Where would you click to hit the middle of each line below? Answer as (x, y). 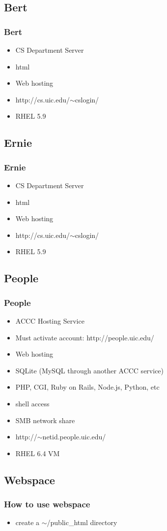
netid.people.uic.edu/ (74, 437)
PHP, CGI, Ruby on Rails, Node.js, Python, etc (87, 387)
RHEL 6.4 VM (38, 453)
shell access (32, 403)
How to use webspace (47, 504)
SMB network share (45, 420)
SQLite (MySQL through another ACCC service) (90, 370)
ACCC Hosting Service (50, 320)
